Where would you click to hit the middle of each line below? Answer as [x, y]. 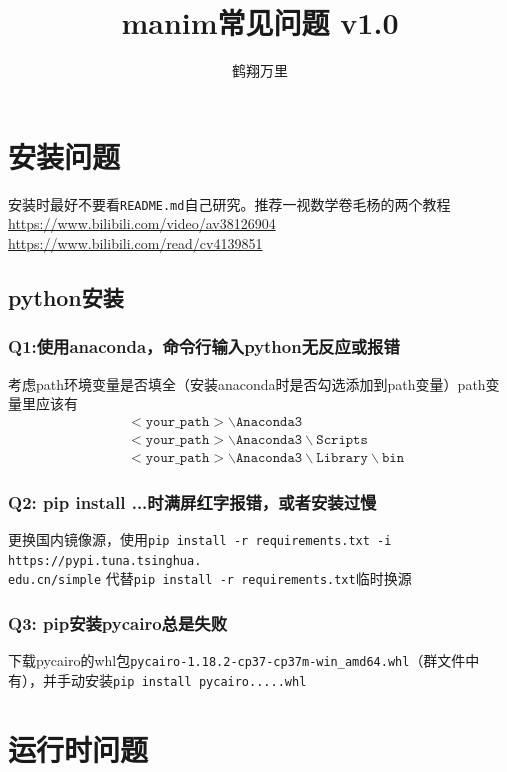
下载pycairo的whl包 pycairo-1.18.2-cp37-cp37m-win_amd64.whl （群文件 [237, 660]
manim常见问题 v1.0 [260, 22]
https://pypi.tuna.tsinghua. [105, 560]
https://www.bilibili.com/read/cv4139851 [135, 242]
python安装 [66, 296]
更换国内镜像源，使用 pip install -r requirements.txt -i [200, 539]
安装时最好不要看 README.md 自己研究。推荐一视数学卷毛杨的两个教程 [229, 203]
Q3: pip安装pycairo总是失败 [118, 622]
